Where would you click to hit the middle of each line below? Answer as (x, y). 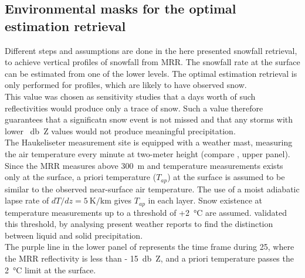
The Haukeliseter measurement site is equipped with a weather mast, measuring (149, 142)
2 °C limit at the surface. (50, 269)
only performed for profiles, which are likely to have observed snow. (126, 85)
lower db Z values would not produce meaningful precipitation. (120, 130)
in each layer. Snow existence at (205, 200)
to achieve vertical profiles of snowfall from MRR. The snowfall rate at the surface (152, 62)
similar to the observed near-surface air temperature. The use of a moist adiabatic (152, 189)
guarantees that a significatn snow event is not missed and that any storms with (149, 119)
